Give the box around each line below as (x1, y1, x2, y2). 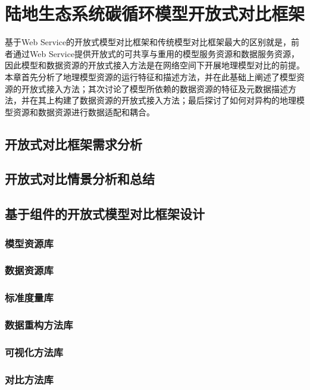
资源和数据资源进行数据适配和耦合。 (12, 105, 155, 118)
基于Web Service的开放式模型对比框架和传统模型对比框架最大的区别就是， (5, 36, 292, 48)
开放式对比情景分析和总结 (5, 169, 155, 188)
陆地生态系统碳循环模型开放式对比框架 (5, 1, 305, 26)
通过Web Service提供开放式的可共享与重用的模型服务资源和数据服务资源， (12, 47, 300, 59)
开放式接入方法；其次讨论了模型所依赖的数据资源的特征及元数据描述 (21, 82, 288, 95)
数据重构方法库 (5, 317, 73, 332)
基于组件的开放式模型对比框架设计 (5, 205, 205, 223)
